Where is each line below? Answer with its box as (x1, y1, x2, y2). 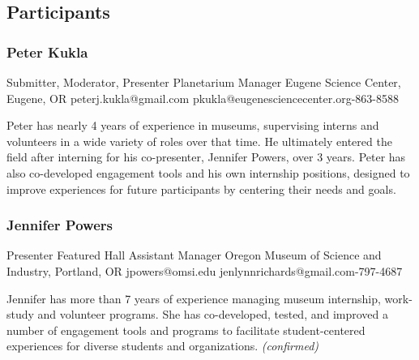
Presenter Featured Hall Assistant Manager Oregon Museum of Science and (6, 246, 382, 264)
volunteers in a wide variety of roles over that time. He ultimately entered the (6, 132, 392, 149)
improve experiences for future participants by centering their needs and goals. (6, 180, 396, 197)
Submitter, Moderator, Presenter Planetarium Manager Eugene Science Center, (6, 74, 401, 90)
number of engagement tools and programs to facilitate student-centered (6, 321, 366, 338)
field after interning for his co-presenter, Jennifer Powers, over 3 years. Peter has (6, 148, 406, 165)
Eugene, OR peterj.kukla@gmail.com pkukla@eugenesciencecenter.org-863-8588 (6, 89, 399, 106)
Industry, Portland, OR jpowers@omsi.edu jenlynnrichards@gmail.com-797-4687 (6, 262, 403, 279)
